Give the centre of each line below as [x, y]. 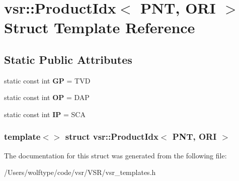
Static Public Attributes [68, 59]
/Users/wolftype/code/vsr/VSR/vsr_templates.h [80, 172]
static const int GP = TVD [47, 80]
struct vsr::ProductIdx [112, 137]
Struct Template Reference [100, 27]
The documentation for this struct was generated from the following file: [115, 155]
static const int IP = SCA [45, 114]
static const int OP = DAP [47, 97]
